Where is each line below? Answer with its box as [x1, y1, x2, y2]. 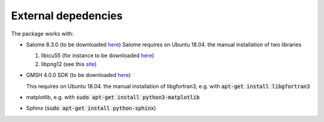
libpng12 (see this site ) [41, 60, 97, 67]
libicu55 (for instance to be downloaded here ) [41, 52, 154, 59]
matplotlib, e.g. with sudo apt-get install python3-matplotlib [26, 93, 200, 100]
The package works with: [11, 30, 74, 37]
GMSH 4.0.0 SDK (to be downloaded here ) [26, 72, 131, 79]
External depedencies [11, 9, 123, 22]
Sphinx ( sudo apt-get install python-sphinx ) [26, 105, 156, 112]
